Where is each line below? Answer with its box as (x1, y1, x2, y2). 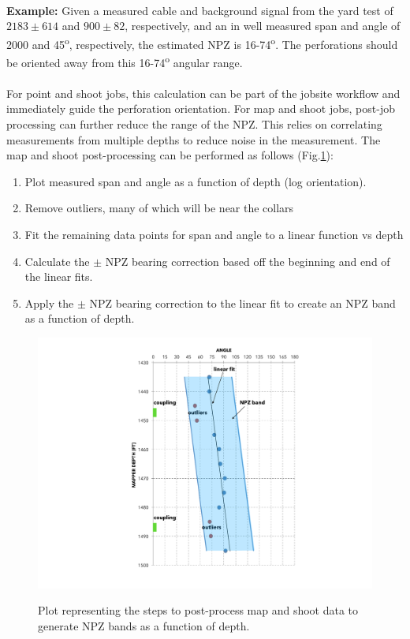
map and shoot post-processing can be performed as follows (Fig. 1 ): (6, 147, 334, 163)
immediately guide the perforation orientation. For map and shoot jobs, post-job (6, 100, 395, 117)
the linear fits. (24, 268, 93, 285)
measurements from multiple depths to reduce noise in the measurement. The (6, 131, 381, 148)
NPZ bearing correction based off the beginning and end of (105, 252, 390, 269)
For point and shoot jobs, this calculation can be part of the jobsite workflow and (6, 84, 401, 101)
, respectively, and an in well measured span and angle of (125, 17, 401, 34)
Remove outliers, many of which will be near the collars (24, 200, 294, 216)
